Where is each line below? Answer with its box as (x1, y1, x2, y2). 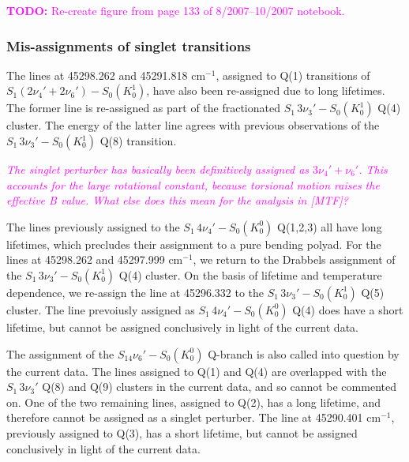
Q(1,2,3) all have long (277, 218, 382, 235)
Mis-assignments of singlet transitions (6, 36, 251, 55)
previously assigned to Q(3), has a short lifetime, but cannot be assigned (6, 424, 358, 441)
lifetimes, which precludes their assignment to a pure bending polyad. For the (6, 235, 381, 252)
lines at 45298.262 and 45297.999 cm (6, 251, 183, 268)
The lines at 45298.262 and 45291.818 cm (6, 66, 206, 83)
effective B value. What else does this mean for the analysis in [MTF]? (6, 192, 348, 208)
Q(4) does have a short (292, 301, 403, 317)
